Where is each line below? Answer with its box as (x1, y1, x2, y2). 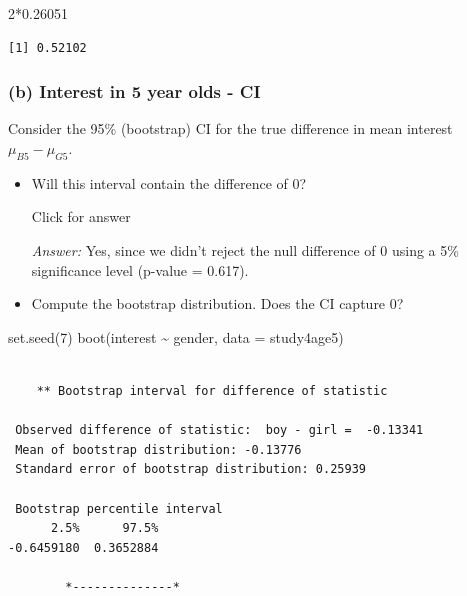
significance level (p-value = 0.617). (31, 259, 249, 280)
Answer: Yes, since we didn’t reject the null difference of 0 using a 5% (31, 239, 459, 260)
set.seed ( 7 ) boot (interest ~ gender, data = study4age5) (8, 326, 344, 347)
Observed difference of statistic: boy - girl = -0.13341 (15, 423, 424, 438)
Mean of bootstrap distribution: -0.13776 (15, 442, 302, 457)
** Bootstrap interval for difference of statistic (36, 383, 388, 398)
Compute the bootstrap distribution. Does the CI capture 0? (31, 293, 404, 314)
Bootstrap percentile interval (15, 501, 223, 516)
